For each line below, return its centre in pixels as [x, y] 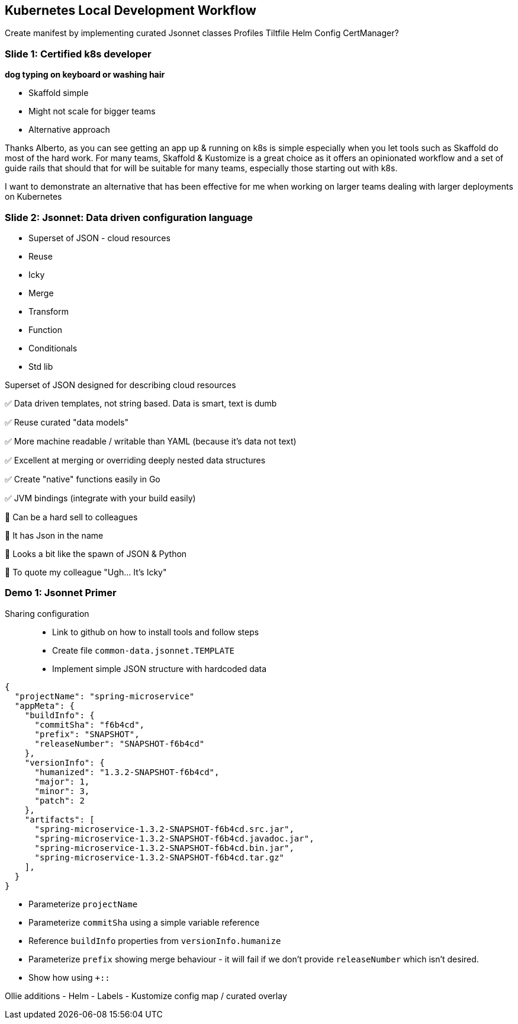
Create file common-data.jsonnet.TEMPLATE [144, 650]
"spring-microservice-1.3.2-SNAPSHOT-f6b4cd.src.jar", [164, 829]
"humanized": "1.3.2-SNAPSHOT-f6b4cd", [127, 772]
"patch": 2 [59, 800]
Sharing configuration [47, 613]
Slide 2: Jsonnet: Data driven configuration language [129, 217]
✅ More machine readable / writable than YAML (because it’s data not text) [151, 441]
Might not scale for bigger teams [92, 111]
